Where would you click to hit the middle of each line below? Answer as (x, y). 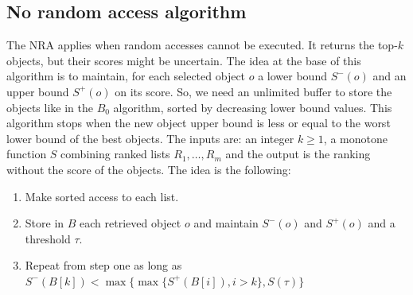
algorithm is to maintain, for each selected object (126, 76)
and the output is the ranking (298, 154)
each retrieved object (131, 223)
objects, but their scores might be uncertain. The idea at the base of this (184, 60)
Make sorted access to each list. (102, 196)
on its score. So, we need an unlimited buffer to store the (253, 91)
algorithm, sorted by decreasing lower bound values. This (253, 107)
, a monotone (355, 138)
